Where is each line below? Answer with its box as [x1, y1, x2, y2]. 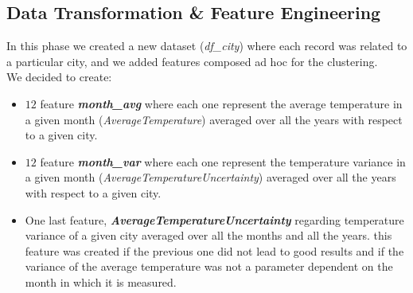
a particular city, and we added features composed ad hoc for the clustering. [6, 53, 378, 69]
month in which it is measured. [25, 273, 177, 290]
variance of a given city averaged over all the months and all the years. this [25, 227, 392, 244]
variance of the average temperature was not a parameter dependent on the [25, 258, 393, 275]
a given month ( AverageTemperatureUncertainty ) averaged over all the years [25, 169, 396, 186]
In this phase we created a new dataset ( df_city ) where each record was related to [6, 37, 407, 54]
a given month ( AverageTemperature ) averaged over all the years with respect [25, 111, 403, 127]
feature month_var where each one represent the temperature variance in [40, 153, 406, 170]
